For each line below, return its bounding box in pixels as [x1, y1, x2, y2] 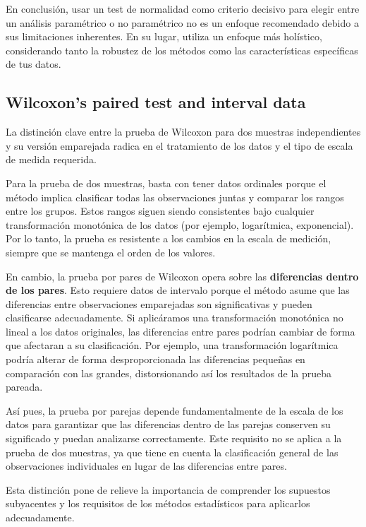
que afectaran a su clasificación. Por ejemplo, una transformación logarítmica [6, 338, 338, 353]
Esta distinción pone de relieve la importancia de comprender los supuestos [6, 482, 331, 497]
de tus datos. [6, 57, 61, 71]
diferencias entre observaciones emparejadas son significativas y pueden [6, 296, 312, 311]
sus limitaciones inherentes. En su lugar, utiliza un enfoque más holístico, [6, 29, 322, 44]
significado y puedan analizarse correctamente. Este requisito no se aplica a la [6, 431, 342, 446]
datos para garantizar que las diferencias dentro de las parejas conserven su [6, 417, 331, 432]
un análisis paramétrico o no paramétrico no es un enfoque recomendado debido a [6, 15, 359, 30]
